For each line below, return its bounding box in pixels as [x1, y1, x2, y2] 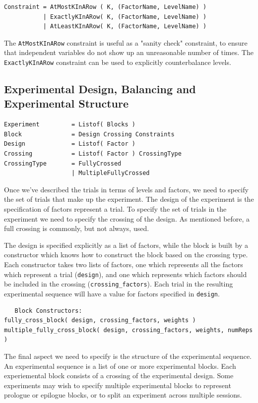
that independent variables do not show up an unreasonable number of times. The [4, 47, 254, 58]
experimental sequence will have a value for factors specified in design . [4, 288, 220, 298]
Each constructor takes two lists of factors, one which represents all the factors [4, 259, 243, 269]
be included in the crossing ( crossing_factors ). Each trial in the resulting [4, 279, 233, 289]
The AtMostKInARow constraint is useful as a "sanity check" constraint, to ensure [4, 37, 248, 48]
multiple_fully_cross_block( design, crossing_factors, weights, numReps [4, 326, 253, 334]
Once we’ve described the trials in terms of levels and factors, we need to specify [4, 184, 249, 194]
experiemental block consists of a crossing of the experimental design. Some [4, 370, 234, 381]
